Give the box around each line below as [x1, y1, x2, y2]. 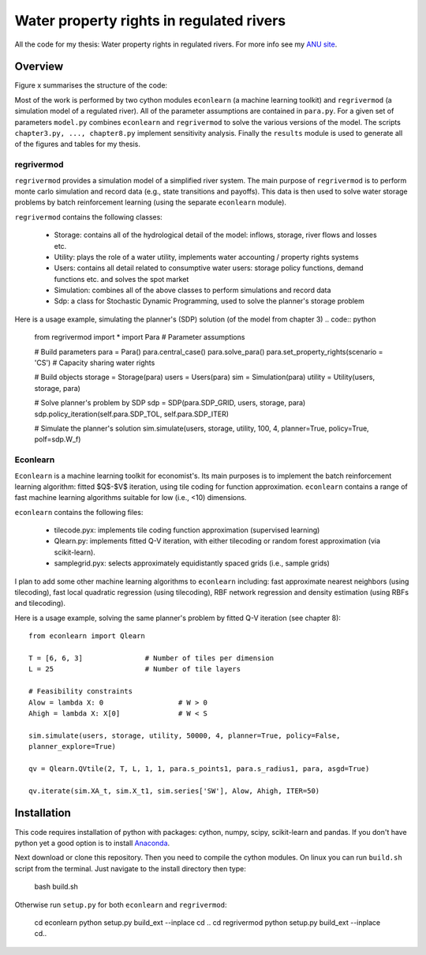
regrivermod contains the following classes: [14, 212, 163, 221]
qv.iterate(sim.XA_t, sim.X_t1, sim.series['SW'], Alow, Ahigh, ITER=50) [28, 786, 320, 795]
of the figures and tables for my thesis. [14, 139, 141, 149]
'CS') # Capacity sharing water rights [34, 358, 155, 367]
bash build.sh [34, 882, 79, 892]
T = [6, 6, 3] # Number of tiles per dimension [28, 653, 275, 663]
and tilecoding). [14, 599, 66, 608]
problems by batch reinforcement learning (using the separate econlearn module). [14, 197, 287, 207]
